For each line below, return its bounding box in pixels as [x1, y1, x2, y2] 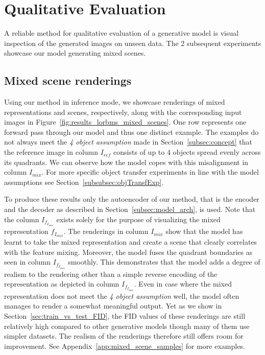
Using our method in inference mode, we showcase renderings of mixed [4, 97, 225, 107]
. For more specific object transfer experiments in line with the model [41, 167, 259, 177]
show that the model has [165, 226, 243, 236]
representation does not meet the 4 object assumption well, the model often [4, 290, 239, 301]
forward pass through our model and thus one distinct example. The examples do [4, 126, 259, 137]
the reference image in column [4, 147, 99, 157]
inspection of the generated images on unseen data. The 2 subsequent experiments [4, 37, 261, 48]
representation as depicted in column [4, 278, 119, 289]
